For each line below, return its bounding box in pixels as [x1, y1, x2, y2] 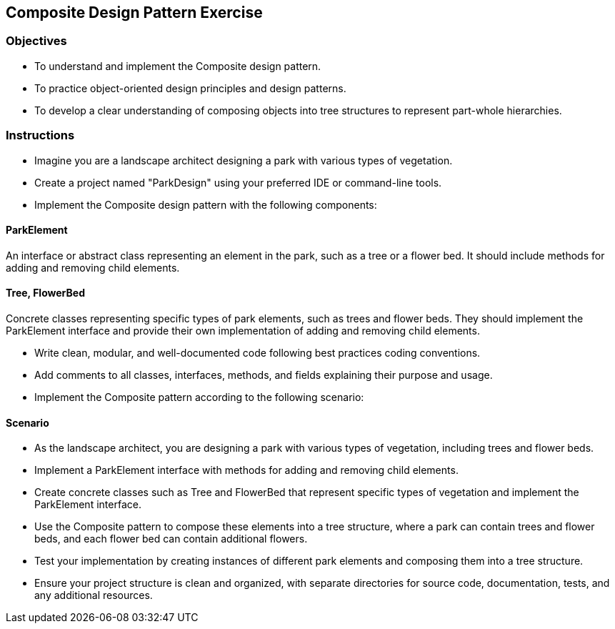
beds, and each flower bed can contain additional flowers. [34, 533, 308, 545]
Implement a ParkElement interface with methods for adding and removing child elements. [34, 464, 459, 477]
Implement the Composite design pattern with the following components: [34, 198, 377, 211]
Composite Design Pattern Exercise [6, 4, 263, 21]
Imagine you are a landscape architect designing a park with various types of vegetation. [34, 154, 453, 167]
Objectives [6, 34, 67, 49]
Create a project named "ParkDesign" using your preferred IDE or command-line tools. [34, 176, 442, 189]
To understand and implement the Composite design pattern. [34, 59, 321, 72]
